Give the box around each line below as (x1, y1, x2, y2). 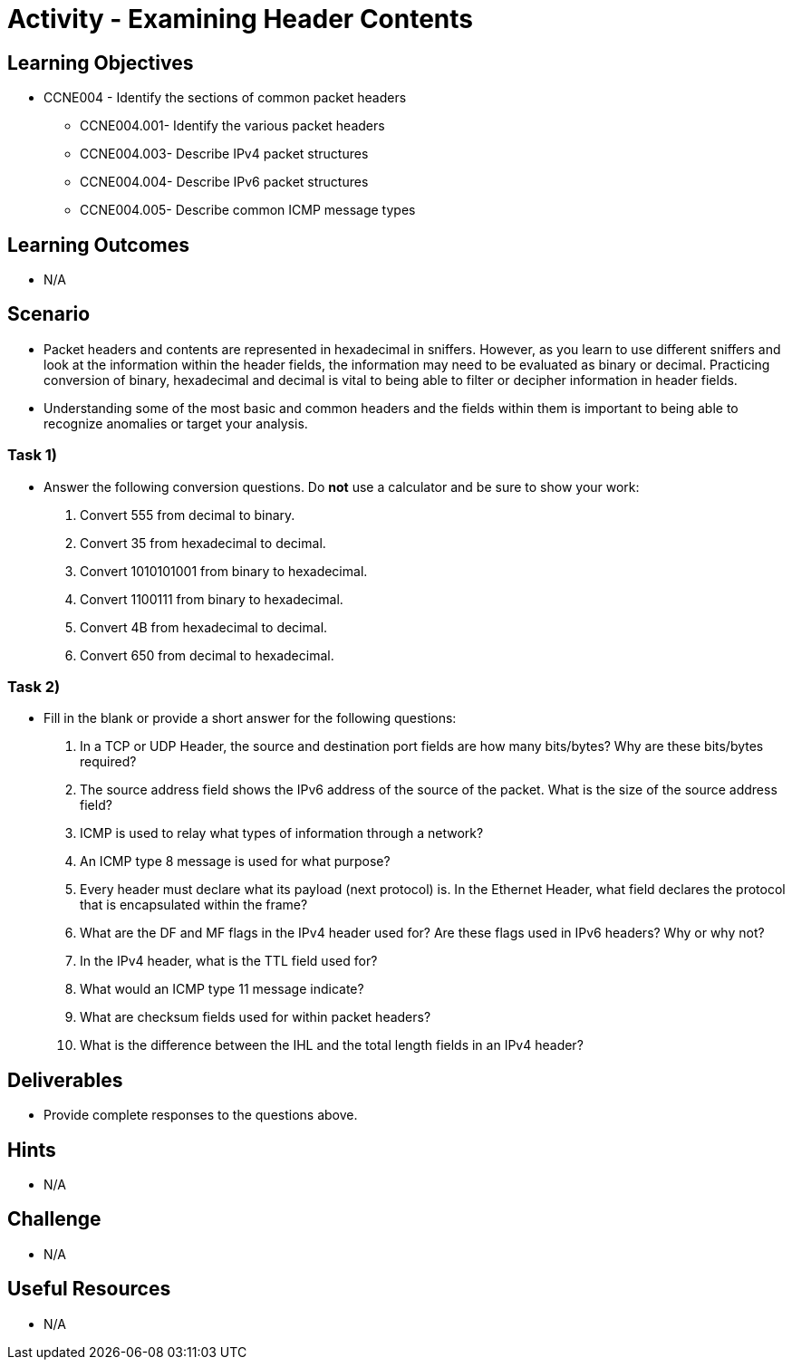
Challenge (7, 1208, 101, 1231)
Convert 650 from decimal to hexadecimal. (80, 647, 334, 663)
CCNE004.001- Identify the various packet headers (80, 118, 385, 134)
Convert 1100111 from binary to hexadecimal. (80, 591, 343, 607)
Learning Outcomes (7, 233, 189, 256)
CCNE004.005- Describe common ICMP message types (80, 202, 416, 218)
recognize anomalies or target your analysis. (43, 415, 308, 431)
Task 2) (7, 677, 61, 696)
